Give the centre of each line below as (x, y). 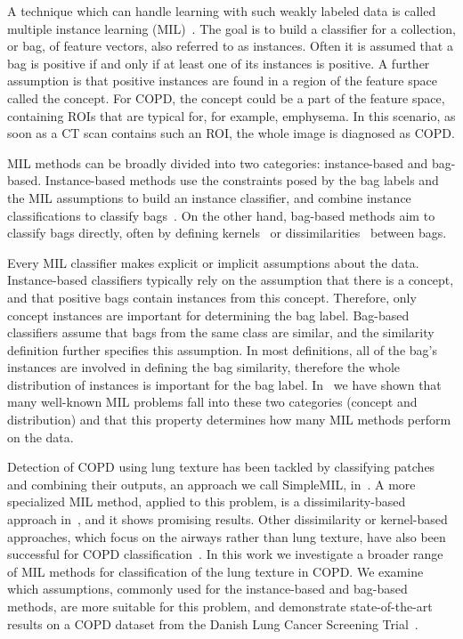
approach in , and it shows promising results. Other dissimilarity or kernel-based (227, 519)
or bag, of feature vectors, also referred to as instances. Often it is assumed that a (230, 46)
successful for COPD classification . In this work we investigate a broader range (225, 554)
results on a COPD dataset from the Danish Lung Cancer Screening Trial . (213, 623)
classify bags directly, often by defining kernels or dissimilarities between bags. (227, 233)
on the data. (41, 437)
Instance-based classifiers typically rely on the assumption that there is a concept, (231, 280)
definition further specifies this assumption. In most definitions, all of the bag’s (222, 349)
